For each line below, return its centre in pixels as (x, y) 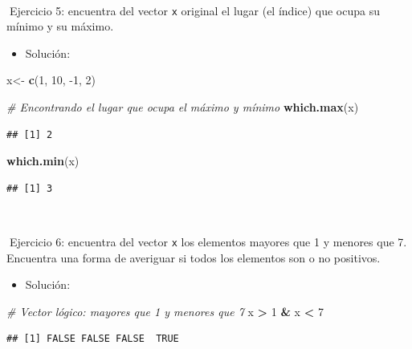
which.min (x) (43, 161)
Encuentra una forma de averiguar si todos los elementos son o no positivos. (194, 257)
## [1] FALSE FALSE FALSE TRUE (93, 339)
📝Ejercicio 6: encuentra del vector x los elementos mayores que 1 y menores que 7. (207, 241)
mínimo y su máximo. (60, 26)
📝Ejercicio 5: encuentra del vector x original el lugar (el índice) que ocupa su (194, 10)
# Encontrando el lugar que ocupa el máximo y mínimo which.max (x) (183, 107)
